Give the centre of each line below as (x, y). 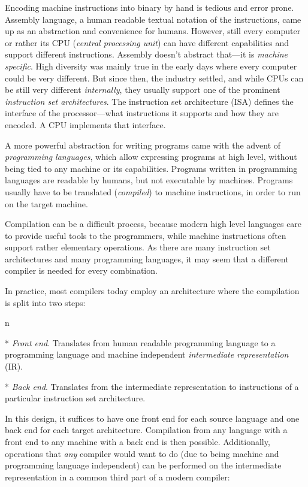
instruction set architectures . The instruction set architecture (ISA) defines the (149, 101)
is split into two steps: (45, 302)
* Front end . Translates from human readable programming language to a (140, 342)
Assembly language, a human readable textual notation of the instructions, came (153, 19)
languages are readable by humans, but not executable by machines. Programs (149, 180)
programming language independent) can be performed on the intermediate (143, 465)
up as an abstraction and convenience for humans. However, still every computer (153, 31)
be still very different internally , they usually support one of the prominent (143, 90)
